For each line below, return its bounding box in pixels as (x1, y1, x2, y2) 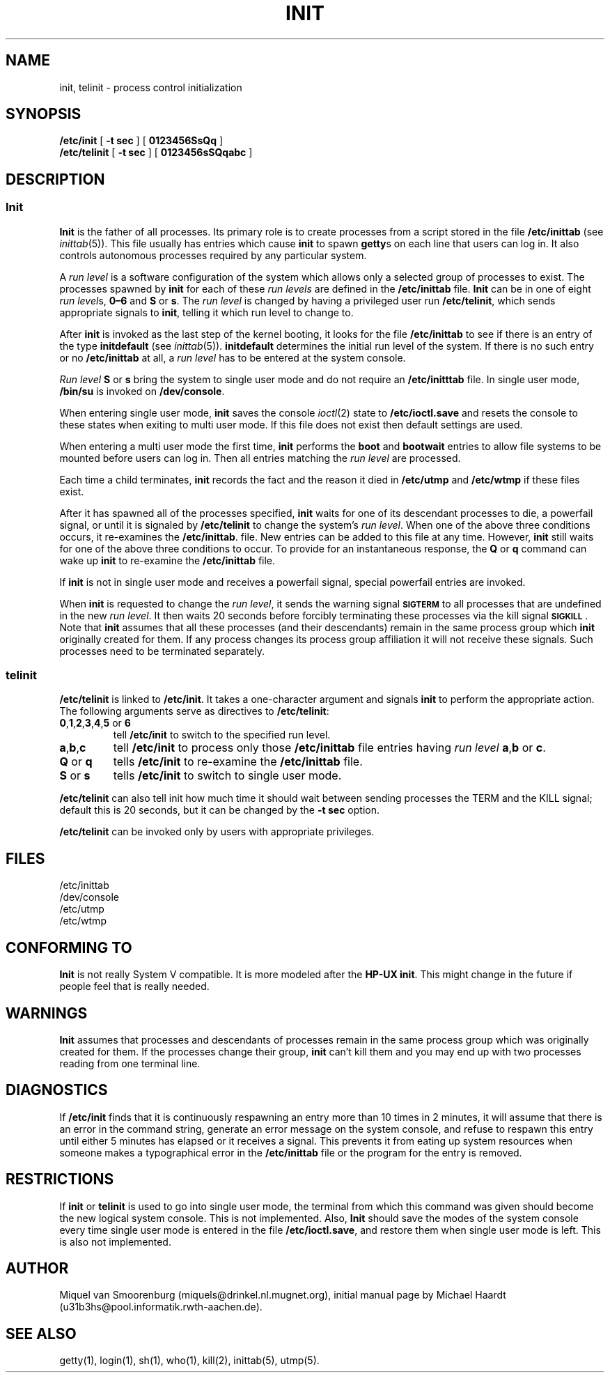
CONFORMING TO (6, 938, 132, 957)
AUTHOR (6, 1260, 69, 1278)
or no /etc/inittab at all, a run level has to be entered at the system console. (59, 351, 406, 364)
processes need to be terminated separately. (59, 644, 265, 657)
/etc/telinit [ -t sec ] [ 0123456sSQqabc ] (59, 146, 253, 159)
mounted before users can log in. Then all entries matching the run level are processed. (59, 451, 461, 464)
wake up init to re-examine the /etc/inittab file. (59, 554, 276, 566)
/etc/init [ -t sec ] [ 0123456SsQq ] (59, 134, 224, 147)
